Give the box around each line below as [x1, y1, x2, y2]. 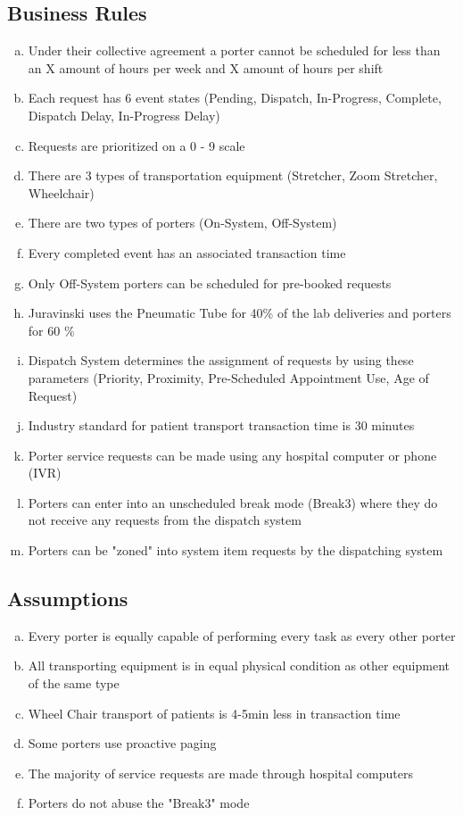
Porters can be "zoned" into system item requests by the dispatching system [28, 541, 443, 560]
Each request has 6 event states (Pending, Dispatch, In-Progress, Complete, [28, 88, 442, 107]
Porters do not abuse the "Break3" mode [28, 794, 250, 812]
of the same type [28, 674, 120, 693]
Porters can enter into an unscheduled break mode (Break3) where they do [28, 493, 438, 511]
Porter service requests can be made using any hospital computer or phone [28, 445, 437, 464]
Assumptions [7, 585, 128, 612]
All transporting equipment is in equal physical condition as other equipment [28, 656, 450, 675]
